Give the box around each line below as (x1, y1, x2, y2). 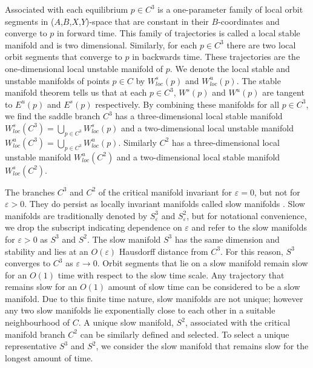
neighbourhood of (5, 316, 70, 329)
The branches (5, 185, 55, 198)
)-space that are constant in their (86, 15, 209, 27)
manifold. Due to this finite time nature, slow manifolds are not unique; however (5, 292, 303, 304)
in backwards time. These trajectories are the (132, 50, 300, 63)
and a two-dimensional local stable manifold (116, 150, 280, 163)
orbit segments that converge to (5, 50, 122, 63)
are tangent (262, 86, 305, 99)
